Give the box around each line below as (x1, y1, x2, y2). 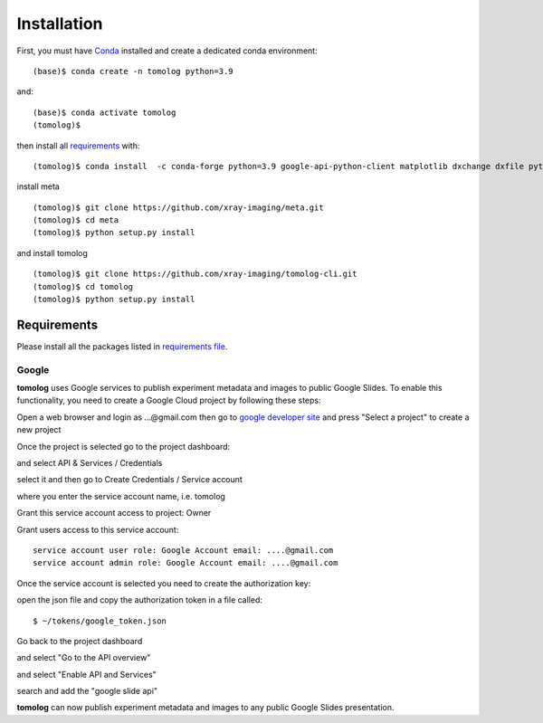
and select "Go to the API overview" (16, 652, 151, 663)
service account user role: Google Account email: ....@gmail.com (33, 545, 334, 556)
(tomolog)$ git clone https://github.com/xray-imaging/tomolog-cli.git (33, 269, 357, 280)
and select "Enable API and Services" (16, 669, 157, 680)
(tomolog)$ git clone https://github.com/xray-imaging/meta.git (33, 202, 325, 213)
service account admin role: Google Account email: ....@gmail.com (33, 557, 338, 568)
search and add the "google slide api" (16, 686, 158, 697)
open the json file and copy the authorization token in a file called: (16, 595, 262, 605)
